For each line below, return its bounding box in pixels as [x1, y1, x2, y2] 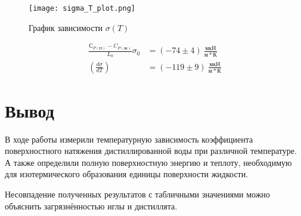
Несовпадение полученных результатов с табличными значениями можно [5, 188, 270, 200]
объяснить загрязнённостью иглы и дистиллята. [5, 199, 178, 212]
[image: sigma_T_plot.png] [29, 4, 135, 13]
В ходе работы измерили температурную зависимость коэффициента [5, 132, 253, 145]
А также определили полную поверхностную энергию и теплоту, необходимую [5, 156, 292, 168]
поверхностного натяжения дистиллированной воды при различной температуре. [5, 144, 297, 157]
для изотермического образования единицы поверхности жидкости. [5, 168, 249, 180]
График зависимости [29, 21, 103, 33]
